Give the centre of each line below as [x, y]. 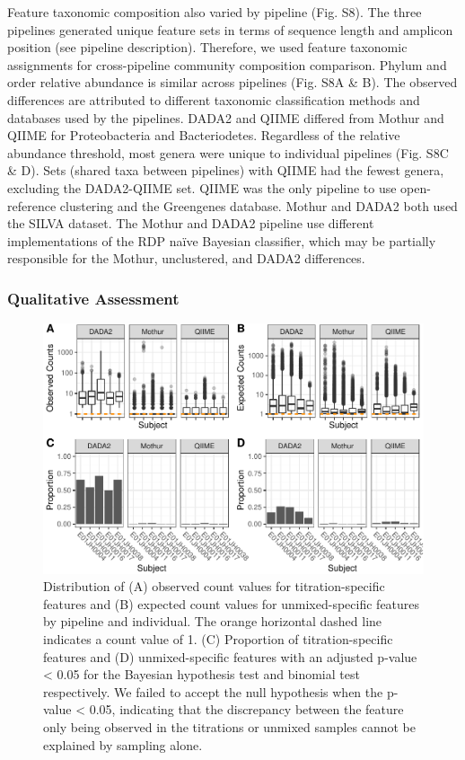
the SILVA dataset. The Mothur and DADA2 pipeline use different [191, 223]
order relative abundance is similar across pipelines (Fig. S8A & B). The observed [232, 82]
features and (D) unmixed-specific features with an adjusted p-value [230, 656]
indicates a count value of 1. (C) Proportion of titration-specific [218, 639]
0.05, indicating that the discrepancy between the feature [246, 709]
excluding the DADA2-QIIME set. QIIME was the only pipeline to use [202, 187]
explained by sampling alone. [123, 744]
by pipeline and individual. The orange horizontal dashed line [213, 621]
